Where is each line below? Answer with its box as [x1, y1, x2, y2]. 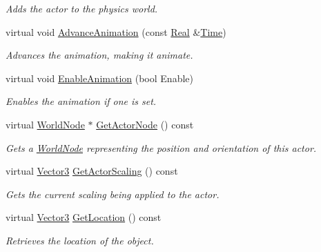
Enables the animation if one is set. [6, 94, 157, 108]
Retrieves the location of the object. [6, 233, 154, 247]
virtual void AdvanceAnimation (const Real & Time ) [6, 24, 226, 39]
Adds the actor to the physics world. [6, 1, 158, 15]
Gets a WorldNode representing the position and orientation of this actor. [6, 140, 317, 155]
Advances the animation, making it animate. [6, 48, 193, 62]
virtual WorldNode [6, 117, 85, 131]
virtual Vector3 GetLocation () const [6, 210, 162, 224]
